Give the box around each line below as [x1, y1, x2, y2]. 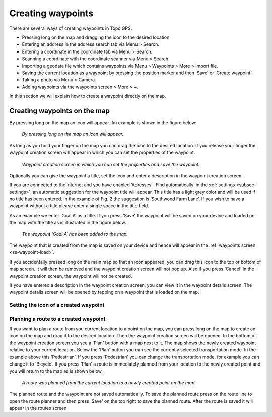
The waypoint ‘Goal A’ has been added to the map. [22, 231, 128, 237]
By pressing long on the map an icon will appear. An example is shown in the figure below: [9, 119, 197, 126]
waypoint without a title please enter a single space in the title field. [9, 203, 150, 209]
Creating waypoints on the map [9, 106, 110, 115]
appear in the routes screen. [9, 405, 68, 411]
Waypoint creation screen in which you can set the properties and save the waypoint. [22, 161, 200, 167]
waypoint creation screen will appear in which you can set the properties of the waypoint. [9, 149, 195, 156]
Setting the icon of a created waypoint [9, 302, 105, 309]
